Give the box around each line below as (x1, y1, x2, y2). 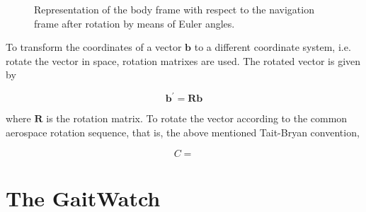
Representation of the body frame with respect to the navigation (34, 2, 314, 16)
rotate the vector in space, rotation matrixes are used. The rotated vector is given (6, 53, 361, 68)
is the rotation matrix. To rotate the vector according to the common (46, 111, 348, 126)
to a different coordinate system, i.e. (194, 40, 351, 54)
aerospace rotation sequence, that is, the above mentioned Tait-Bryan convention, (6, 125, 360, 140)
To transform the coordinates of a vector (6, 40, 182, 54)
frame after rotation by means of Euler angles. (34, 16, 235, 30)
